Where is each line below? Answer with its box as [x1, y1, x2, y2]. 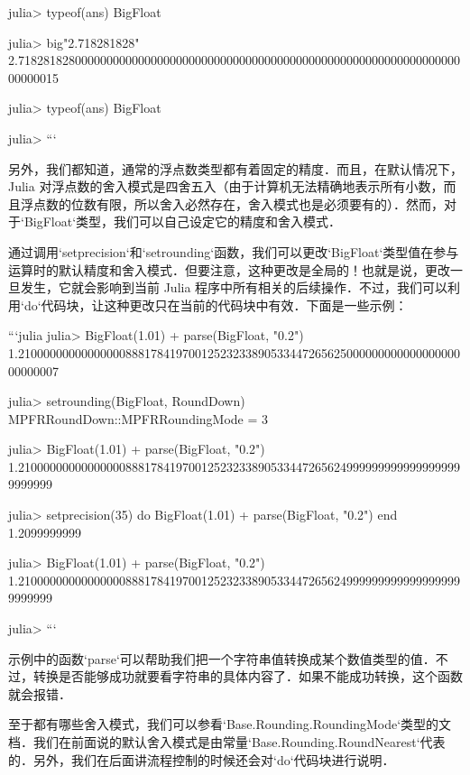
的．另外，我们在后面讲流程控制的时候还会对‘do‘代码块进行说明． [8, 750, 395, 769]
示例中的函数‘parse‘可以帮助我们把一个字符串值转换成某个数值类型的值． [8, 649, 436, 668]
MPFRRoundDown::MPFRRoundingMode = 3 [8, 409, 269, 428]
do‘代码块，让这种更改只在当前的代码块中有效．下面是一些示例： [23, 295, 408, 314]
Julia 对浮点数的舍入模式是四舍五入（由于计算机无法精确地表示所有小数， [8, 177, 444, 196]
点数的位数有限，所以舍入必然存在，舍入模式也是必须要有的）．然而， [32, 194, 444, 213]
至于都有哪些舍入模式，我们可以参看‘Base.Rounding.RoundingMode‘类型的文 [8, 715, 452, 733]
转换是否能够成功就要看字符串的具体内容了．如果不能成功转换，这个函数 [32, 667, 463, 686]
